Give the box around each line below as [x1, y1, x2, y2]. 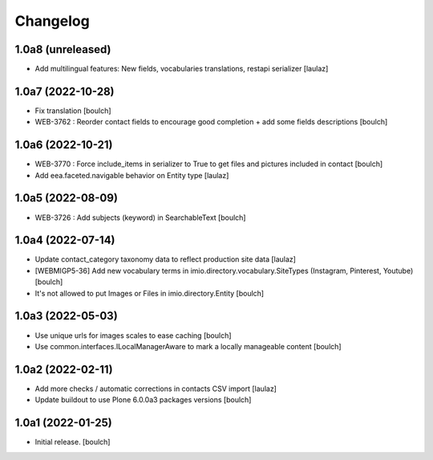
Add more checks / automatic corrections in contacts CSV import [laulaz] [34, 384, 277, 393]
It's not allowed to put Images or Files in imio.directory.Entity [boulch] [34, 288, 265, 298]
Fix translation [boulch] [34, 105, 111, 116]
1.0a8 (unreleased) [14, 43, 111, 56]
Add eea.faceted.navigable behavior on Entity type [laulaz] [34, 170, 229, 180]
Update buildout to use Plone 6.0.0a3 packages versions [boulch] [34, 395, 252, 405]
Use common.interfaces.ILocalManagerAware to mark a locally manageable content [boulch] [34, 341, 342, 351]
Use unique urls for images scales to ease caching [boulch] [34, 330, 232, 340]
